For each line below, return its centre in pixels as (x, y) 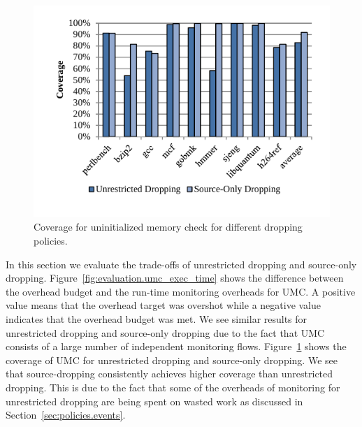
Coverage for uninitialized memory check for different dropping (168, 227)
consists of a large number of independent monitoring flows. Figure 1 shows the (176, 346)
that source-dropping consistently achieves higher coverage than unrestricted (169, 374)
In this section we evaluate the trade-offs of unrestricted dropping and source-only (181, 264)
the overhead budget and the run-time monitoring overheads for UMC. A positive (181, 291)
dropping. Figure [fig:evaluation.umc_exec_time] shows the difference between (175, 278)
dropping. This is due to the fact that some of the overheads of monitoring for (173, 387)
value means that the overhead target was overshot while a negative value (164, 305)
